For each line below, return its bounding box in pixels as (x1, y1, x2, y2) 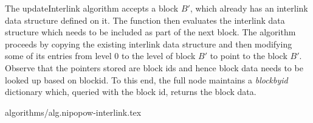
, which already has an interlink (190, 2, 308, 14)
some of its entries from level (5, 49, 112, 62)
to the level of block (121, 49, 196, 62)
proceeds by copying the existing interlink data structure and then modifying (5, 37, 292, 50)
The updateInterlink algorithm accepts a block (5, 2, 179, 14)
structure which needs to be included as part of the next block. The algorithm (5, 26, 296, 38)
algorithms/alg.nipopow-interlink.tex (5, 105, 142, 118)
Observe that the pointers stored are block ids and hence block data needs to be (5, 61, 303, 74)
